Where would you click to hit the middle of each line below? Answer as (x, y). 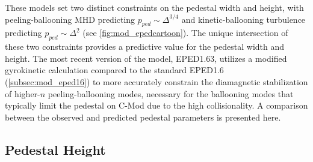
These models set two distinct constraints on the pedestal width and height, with (154, 7)
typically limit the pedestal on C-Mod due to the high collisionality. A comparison (156, 105)
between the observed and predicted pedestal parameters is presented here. (143, 117)
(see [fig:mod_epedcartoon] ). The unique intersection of (185, 33)
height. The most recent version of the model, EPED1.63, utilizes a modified (146, 58)
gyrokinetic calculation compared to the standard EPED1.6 (114, 70)
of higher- (23, 93)
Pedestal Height (55, 149)
